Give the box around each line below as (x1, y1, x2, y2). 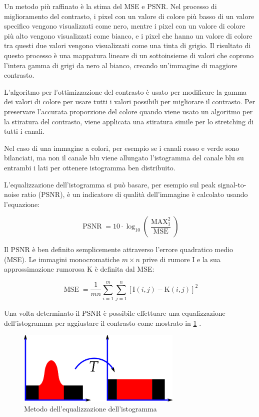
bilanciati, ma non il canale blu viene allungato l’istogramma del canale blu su (4, 152, 244, 163)
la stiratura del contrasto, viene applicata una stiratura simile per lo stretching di (4, 116, 254, 126)
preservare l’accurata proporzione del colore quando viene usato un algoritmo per (4, 106, 253, 116)
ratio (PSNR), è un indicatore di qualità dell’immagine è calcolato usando (21, 189, 248, 199)
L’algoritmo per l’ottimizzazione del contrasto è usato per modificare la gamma (4, 86, 247, 97)
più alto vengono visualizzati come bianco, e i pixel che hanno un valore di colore (4, 30, 252, 41)
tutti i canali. (4, 126, 44, 136)
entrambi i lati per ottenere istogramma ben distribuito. (4, 162, 175, 172)
